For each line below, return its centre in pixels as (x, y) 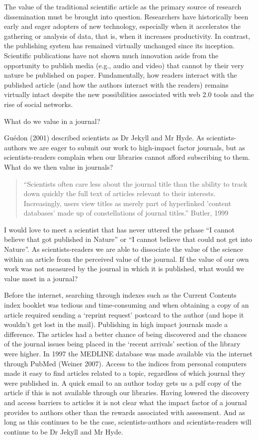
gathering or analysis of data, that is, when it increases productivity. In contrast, (127, 36)
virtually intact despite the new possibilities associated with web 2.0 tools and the (129, 94)
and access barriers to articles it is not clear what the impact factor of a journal (126, 402)
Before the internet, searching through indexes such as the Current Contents (120, 295)
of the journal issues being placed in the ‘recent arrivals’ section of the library (122, 344)
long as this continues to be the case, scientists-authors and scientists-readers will (128, 422)
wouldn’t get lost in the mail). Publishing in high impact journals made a (116, 324)
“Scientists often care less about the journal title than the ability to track (135, 183)
